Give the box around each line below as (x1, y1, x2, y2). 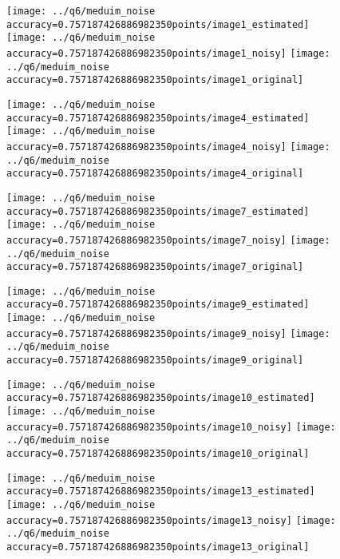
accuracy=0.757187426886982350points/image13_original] (6, 541, 310, 553)
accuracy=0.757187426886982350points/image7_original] (6, 261, 304, 273)
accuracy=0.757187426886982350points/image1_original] (6, 74, 304, 86)
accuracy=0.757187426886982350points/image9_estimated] (6, 299, 310, 311)
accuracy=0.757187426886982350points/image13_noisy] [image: (6, 514, 336, 526)
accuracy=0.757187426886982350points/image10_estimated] (6, 392, 315, 404)
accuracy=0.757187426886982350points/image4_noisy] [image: (6, 141, 330, 153)
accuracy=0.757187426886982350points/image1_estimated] (6, 18, 310, 30)
